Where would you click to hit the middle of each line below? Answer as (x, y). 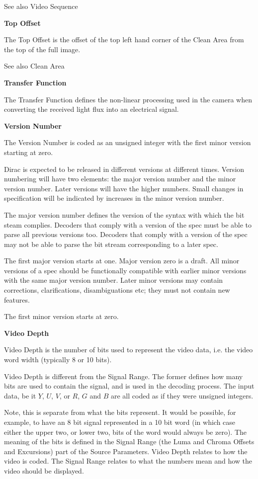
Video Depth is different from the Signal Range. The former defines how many (124, 376)
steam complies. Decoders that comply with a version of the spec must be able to (128, 224)
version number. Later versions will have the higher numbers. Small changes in (124, 188)
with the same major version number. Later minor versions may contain (114, 280)
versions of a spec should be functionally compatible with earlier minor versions (125, 270)
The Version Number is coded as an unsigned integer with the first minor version (128, 142)
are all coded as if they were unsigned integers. (182, 395)
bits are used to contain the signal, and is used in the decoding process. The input (129, 386)
